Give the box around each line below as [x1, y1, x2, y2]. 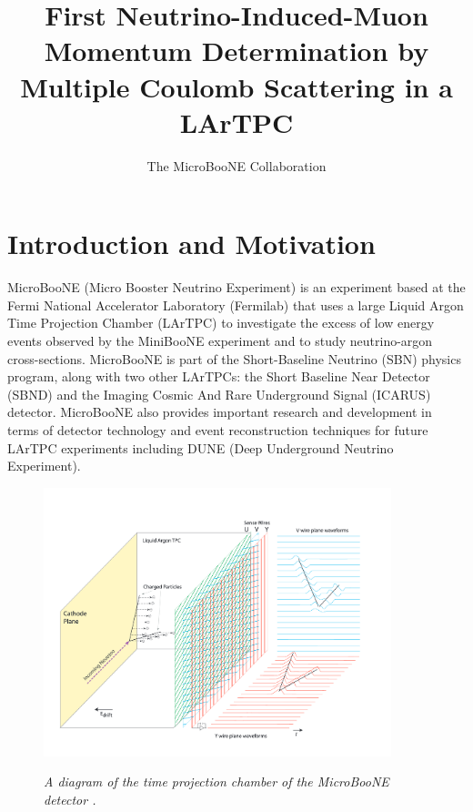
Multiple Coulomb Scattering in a [20, 67, 453, 105]
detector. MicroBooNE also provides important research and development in [7, 402, 432, 421]
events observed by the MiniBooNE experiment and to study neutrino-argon [7, 331, 433, 350]
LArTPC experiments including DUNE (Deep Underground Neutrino [7, 438, 394, 457]
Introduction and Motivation [7, 225, 376, 262]
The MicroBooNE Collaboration [146, 156, 327, 175]
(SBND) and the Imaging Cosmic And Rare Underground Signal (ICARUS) [7, 384, 431, 403]
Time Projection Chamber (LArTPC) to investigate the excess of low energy [7, 313, 435, 332]
